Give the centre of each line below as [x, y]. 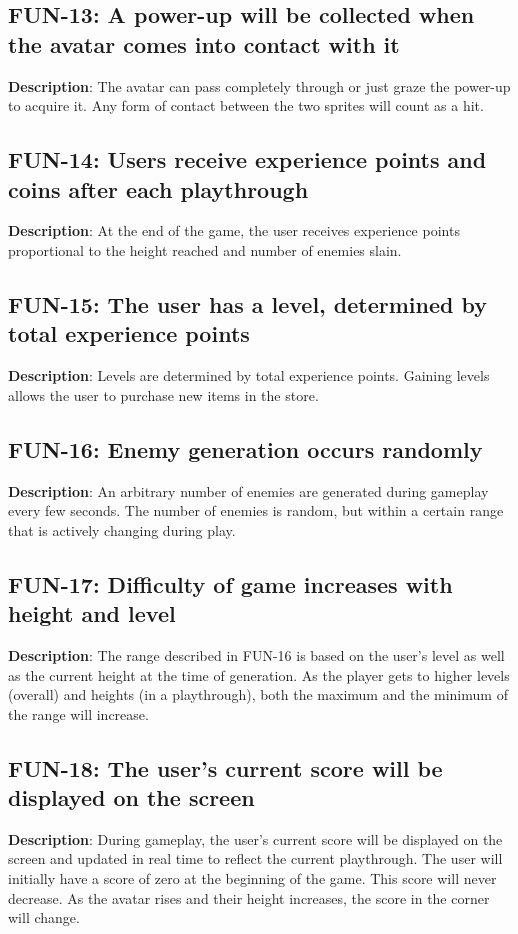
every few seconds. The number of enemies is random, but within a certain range [256, 510]
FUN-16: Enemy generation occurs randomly [245, 448]
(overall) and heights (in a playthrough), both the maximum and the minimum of [258, 694]
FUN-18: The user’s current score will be [225, 767]
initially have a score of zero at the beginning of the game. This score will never [252, 878]
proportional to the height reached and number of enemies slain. [205, 249]
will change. [44, 917]
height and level [92, 613]
